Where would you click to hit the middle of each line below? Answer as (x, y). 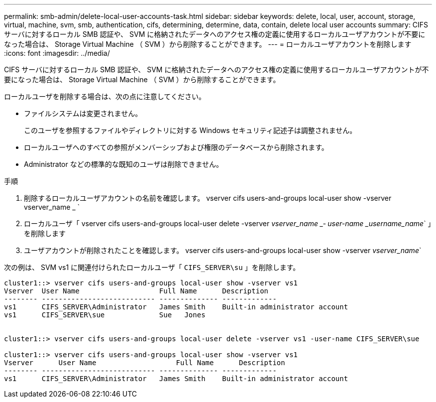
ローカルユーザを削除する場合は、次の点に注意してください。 (105, 96)
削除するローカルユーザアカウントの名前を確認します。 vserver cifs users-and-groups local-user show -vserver (208, 198)
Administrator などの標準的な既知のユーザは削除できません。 (123, 164)
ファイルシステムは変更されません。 (83, 113)
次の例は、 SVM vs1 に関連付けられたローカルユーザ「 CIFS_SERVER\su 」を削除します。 (152, 267)
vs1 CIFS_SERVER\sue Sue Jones (105, 315)
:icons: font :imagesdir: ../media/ (57, 53)
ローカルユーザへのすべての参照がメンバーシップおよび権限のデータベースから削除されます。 (176, 147)
